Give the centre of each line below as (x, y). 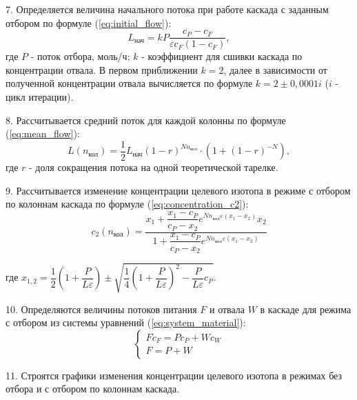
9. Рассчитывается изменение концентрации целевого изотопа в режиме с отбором (178, 190)
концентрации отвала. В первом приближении (102, 69)
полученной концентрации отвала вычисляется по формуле (129, 83)
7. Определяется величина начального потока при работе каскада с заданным (167, 9)
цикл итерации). (40, 97)
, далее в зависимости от (275, 69)
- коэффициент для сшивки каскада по (222, 56)
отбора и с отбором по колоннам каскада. (93, 389)
